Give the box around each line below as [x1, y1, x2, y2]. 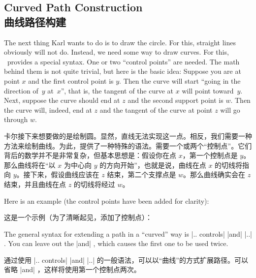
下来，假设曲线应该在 [30, 169, 99, 180]
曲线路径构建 [4, 14, 66, 29]
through [4, 114, 28, 124]
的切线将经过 [73, 179, 115, 189]
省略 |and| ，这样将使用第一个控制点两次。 [4, 264, 141, 275]
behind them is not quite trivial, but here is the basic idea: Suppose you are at [4, 66, 241, 76]
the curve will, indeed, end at [4, 104, 92, 115]
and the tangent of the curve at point [99, 104, 213, 115]
